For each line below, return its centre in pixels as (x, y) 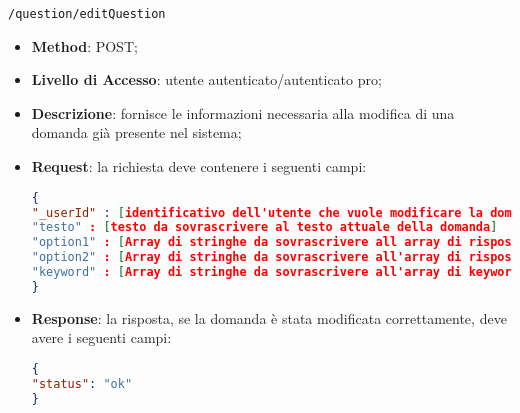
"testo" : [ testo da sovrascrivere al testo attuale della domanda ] (264, 227)
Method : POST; (84, 45)
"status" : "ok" (82, 383)
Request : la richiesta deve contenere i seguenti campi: (199, 166)
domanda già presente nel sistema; (136, 132)
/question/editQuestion (87, 14)
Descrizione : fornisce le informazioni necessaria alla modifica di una (243, 112)
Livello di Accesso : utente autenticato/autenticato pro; (206, 79)
